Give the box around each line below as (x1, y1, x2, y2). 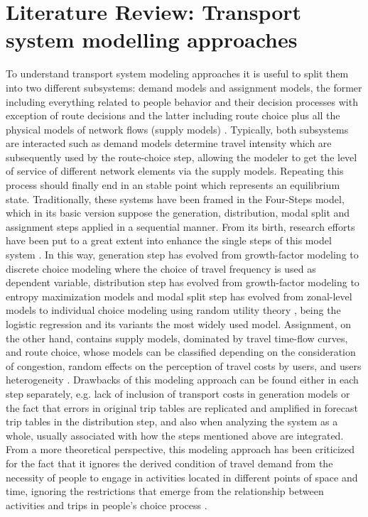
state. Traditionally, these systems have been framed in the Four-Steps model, (6, 191, 345, 206)
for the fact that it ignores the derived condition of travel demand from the (6, 455, 333, 470)
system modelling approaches (6, 25, 298, 54)
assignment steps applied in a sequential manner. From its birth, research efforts (6, 219, 355, 234)
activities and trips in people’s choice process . (6, 497, 207, 512)
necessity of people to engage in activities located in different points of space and (6, 469, 358, 484)
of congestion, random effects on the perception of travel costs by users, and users (6, 358, 362, 373)
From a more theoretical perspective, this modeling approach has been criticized (6, 442, 355, 457)
